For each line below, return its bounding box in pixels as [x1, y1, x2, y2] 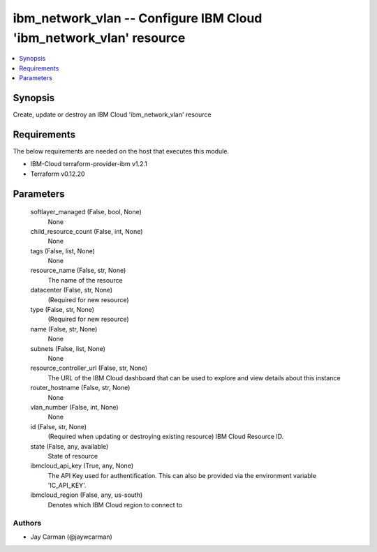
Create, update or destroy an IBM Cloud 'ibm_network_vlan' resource [13, 110, 212, 119]
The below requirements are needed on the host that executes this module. [13, 147, 230, 155]
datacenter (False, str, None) [30, 286, 113, 294]
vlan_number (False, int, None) [30, 403, 119, 411]
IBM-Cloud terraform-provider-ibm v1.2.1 [30, 160, 148, 168]
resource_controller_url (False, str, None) [30, 364, 148, 373]
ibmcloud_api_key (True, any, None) [30, 461, 134, 470]
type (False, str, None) [30, 306, 94, 314]
